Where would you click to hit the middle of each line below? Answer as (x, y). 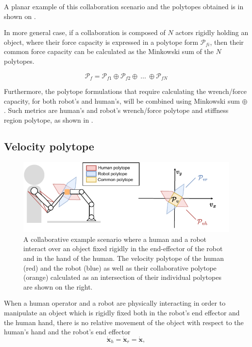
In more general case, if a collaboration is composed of (85, 32)
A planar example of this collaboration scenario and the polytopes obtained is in (124, 6)
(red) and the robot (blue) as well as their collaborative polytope (120, 267)
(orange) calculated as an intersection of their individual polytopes (122, 277)
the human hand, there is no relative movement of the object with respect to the (124, 322)
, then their (227, 42)
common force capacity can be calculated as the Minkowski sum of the (109, 51)
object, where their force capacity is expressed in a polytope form (101, 42)
